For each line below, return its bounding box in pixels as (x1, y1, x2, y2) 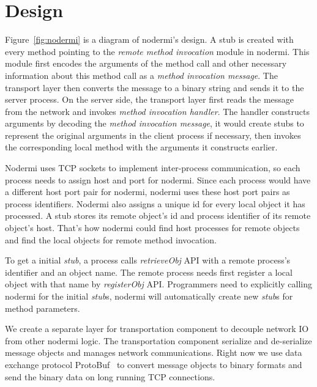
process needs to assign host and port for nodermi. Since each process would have (5, 173, 311, 186)
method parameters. (5, 301, 80, 314)
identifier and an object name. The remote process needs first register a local (5, 265, 293, 278)
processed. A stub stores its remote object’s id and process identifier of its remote (5, 209, 311, 222)
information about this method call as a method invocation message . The (5, 68, 278, 81)
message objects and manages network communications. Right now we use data (5, 346, 302, 359)
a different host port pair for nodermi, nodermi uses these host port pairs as (5, 185, 290, 198)
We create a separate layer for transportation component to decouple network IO (5, 322, 309, 335)
